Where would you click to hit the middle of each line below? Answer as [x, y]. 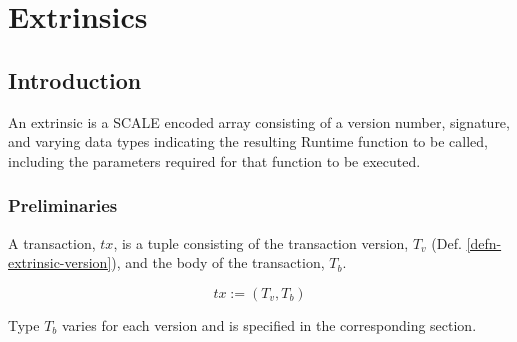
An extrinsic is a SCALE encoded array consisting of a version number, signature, [259, 121]
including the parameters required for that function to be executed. [214, 160]
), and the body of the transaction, [218, 262]
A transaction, [52, 242]
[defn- [484, 242]
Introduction [75, 79]
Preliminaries [63, 205]
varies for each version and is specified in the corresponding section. [269, 324]
